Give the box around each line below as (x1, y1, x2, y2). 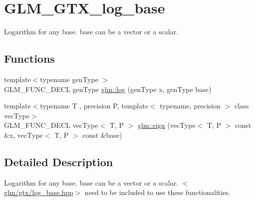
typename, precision (160, 100, 221, 111)
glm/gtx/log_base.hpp (4, 187, 73, 198)
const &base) (82, 129, 122, 140)
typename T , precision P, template (40, 100, 148, 111)
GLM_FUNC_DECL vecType (4, 120, 98, 130)
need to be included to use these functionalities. (84, 187, 231, 198)
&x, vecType (4, 129, 43, 140)
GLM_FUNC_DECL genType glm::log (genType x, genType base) (4, 84, 212, 94)
